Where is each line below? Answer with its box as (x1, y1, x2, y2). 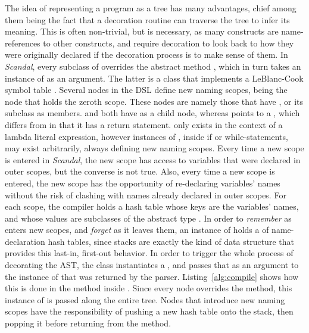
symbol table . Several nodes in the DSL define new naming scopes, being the (5, 83, 288, 96)
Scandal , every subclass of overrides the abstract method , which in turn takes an (5, 60, 301, 72)
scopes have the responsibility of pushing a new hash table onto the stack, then (5, 305, 294, 318)
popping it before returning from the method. (5, 317, 171, 329)
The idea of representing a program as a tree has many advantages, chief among (5, 2, 296, 14)
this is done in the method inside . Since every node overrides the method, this (5, 282, 292, 294)
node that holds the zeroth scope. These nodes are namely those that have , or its (5, 95, 304, 107)
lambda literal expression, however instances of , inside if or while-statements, (5, 130, 288, 142)
